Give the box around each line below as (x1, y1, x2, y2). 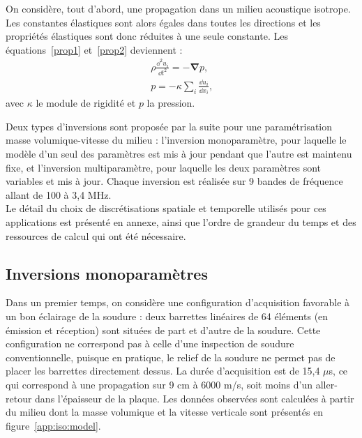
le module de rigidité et (36, 96, 136, 110)
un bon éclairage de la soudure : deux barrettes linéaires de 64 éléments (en (6, 308, 329, 323)
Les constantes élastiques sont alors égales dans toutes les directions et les (6, 15, 321, 29)
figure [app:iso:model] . (6, 418, 101, 432)
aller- (315, 377, 338, 391)
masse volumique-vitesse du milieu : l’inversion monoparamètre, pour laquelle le (6, 133, 347, 147)
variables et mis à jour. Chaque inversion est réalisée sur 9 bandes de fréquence (6, 174, 343, 188)
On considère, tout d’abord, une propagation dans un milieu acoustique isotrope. (6, 1, 351, 15)
